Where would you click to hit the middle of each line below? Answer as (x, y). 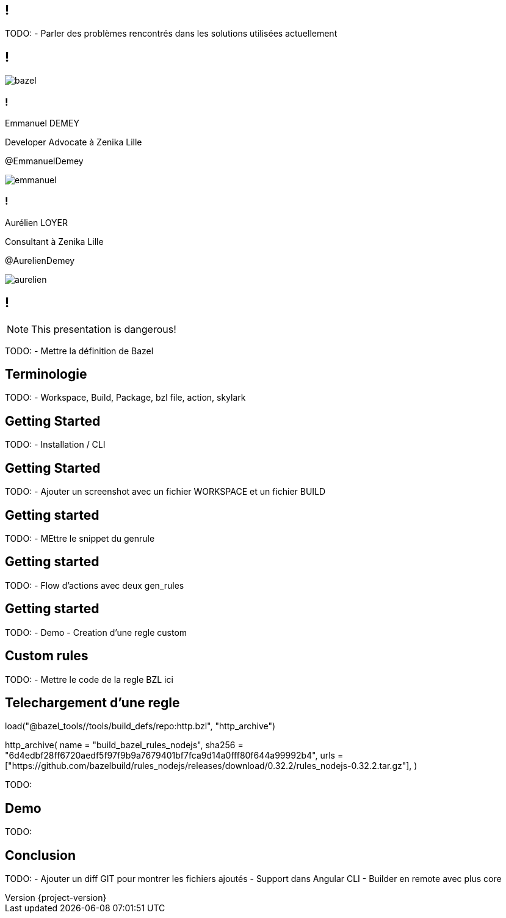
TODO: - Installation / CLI (55, 445)
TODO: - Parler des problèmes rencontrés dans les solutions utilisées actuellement (171, 34)
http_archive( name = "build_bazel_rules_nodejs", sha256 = (124, 745)
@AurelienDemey (40, 260)
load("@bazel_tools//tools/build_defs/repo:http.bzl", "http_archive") (140, 726)
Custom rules (47, 656)
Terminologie (46, 374)
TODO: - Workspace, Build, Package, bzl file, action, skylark (125, 398)
